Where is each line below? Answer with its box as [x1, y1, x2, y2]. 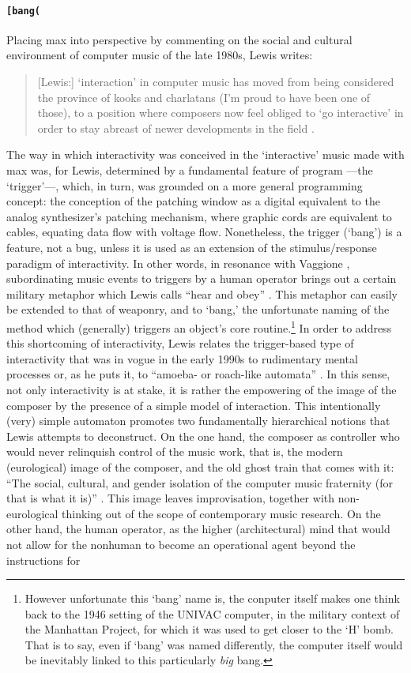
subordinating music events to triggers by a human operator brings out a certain [6, 270, 397, 287]
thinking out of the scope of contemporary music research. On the [62, 505, 381, 521]
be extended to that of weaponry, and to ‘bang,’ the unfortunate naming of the [6, 301, 390, 318]
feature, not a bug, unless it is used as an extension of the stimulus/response [6, 239, 377, 255]
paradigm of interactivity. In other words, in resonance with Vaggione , [6, 254, 350, 271]
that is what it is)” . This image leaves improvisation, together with [6, 490, 335, 506]
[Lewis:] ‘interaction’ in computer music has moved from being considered [37, 73, 394, 90]
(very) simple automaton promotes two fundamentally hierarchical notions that [6, 412, 390, 429]
